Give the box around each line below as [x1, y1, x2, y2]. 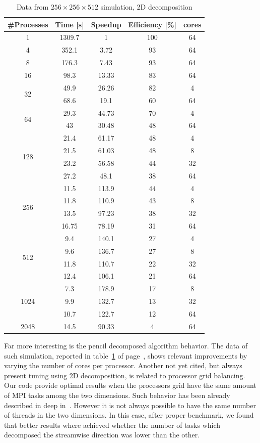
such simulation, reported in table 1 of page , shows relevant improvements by [4, 350, 247, 361]
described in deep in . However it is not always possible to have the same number [4, 400, 256, 410]
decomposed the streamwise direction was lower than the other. [4, 429, 200, 440]
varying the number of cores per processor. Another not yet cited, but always [4, 360, 242, 371]
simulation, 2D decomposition [100, 2, 192, 12]
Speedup [91, 19, 121, 29]
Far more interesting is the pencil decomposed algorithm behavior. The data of [4, 340, 248, 350]
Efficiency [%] [128, 19, 176, 29]
